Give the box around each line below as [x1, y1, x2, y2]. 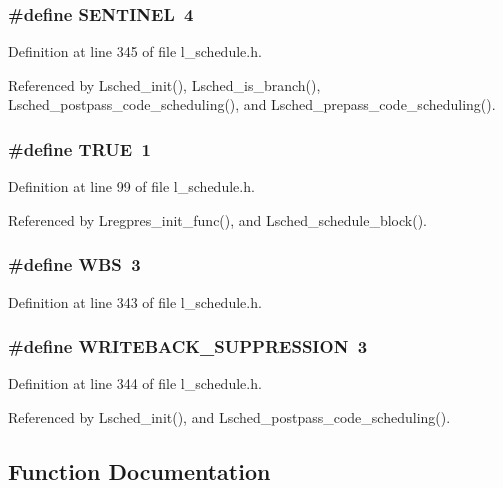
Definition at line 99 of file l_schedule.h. [8, 176, 255, 197]
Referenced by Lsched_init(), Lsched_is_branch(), [8, 74, 321, 95]
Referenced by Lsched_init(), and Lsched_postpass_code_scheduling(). [8, 407, 451, 428]
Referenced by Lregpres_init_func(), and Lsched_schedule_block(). [8, 209, 428, 230]
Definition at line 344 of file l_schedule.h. [8, 373, 262, 394]
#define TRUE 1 [8, 136, 151, 161]
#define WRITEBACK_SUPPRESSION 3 [8, 334, 368, 359]
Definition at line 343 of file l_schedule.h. [8, 291, 262, 312]
